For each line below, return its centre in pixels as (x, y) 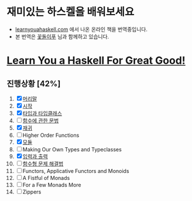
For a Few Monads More (52, 185)
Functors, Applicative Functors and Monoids (76, 171)
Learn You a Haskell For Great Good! (96, 60)
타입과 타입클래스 (42, 113)
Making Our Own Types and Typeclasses (72, 149)
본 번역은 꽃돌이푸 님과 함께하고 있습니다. (62, 36)
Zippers (32, 192)
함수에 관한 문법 (41, 120)
